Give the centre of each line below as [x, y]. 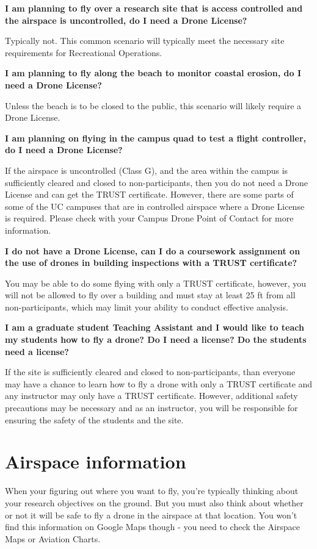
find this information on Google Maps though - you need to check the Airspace [153, 527]
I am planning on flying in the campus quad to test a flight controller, [156, 138]
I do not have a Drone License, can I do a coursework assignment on [153, 250]
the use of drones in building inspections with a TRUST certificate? [151, 263]
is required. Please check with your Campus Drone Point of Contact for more [149, 218]
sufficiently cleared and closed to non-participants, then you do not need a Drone [156, 182]
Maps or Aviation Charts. [53, 538]
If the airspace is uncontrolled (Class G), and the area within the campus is [147, 170]
